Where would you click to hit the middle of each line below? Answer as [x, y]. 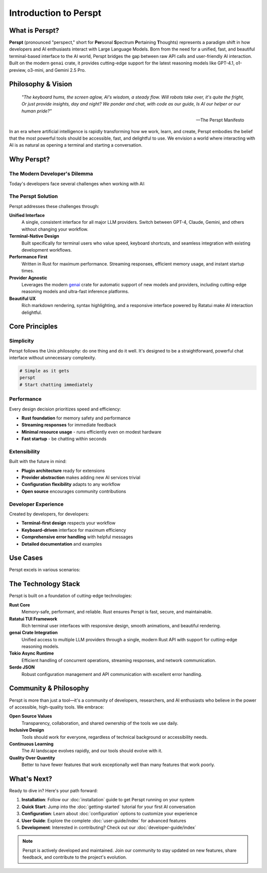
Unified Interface [27, 215]
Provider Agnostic [28, 278]
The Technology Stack [44, 584]
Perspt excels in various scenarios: [45, 570]
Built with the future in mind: [38, 462]
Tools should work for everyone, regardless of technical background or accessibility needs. [115, 737]
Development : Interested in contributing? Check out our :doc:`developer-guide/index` [109, 827]
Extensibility [24, 452]
